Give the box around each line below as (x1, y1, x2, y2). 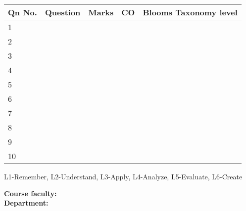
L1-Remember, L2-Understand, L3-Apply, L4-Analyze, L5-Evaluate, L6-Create (4, 171, 243, 181)
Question (45, 6, 81, 18)
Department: (4, 198, 49, 208)
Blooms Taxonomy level (143, 6, 238, 18)
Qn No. (8, 6, 37, 18)
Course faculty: (4, 188, 57, 198)
